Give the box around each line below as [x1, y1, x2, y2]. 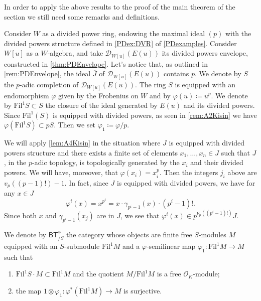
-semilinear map [146, 241, 196, 251]
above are [227, 167, 257, 178]
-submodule [64, 241, 100, 251]
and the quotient [72, 268, 124, 279]
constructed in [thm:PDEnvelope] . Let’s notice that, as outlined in [4, 58, 208, 69]
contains [164, 68, 189, 79]
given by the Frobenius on [58, 90, 139, 100]
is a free [157, 268, 181, 279]
